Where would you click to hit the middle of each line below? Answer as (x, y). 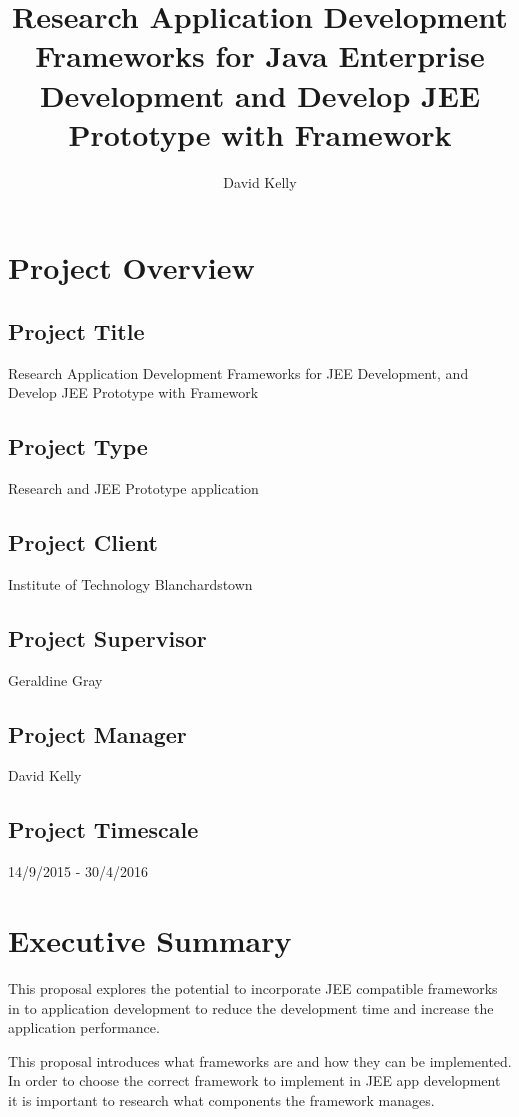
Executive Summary (150, 940)
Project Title (76, 330)
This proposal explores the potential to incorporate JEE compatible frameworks (253, 987)
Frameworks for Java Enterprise (260, 55)
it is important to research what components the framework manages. (221, 1099)
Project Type (78, 446)
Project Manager (97, 733)
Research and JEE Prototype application (133, 488)
